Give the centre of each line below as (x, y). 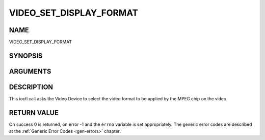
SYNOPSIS (26, 56)
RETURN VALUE (34, 113)
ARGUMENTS (30, 71)
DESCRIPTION (31, 87)
